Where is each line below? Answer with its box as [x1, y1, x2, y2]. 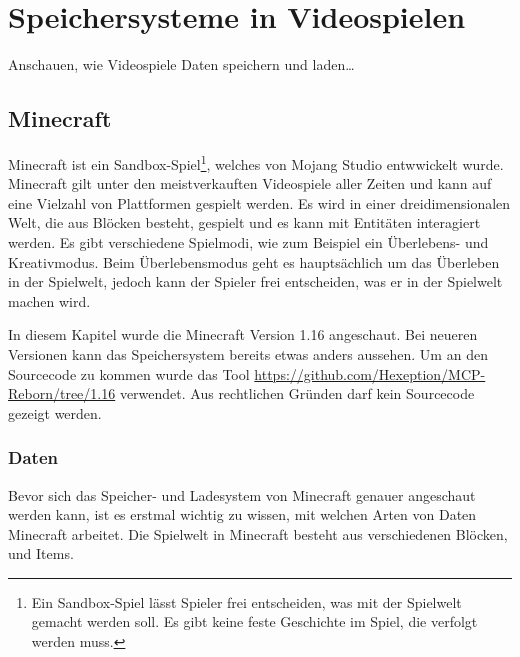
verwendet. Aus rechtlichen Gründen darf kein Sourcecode [119, 383, 475, 404]
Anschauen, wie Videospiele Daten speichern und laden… [8, 54, 355, 75]
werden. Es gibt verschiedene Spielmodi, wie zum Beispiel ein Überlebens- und [8, 231, 489, 252]
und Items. [8, 543, 74, 564]
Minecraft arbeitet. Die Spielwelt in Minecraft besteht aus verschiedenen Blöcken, [8, 523, 508, 544]
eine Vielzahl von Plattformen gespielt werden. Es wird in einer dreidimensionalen [8, 192, 511, 213]
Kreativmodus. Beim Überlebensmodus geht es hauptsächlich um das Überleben [8, 251, 500, 272]
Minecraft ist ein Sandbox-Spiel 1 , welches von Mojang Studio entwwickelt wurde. [8, 150, 504, 174]
